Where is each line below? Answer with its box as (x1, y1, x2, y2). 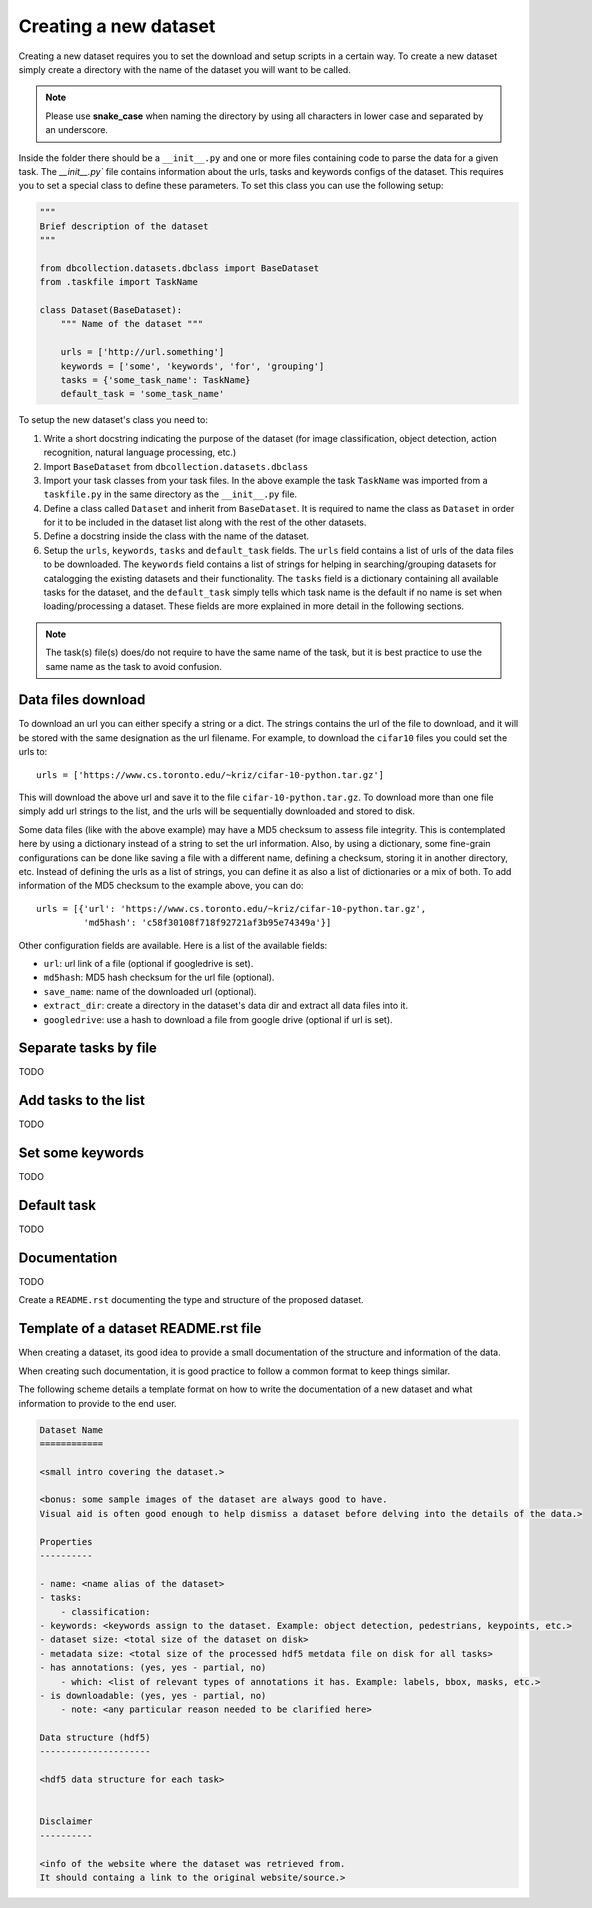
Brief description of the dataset (39, 220, 209, 232)
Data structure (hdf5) (39, 1732, 151, 1744)
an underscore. (45, 124, 109, 136)
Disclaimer (39, 1816, 93, 1827)
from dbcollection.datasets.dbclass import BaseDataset (39, 262, 320, 274)
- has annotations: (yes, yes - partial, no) (39, 1662, 267, 1674)
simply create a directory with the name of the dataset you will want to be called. (18, 63, 352, 75)
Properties (39, 1536, 93, 1547)
